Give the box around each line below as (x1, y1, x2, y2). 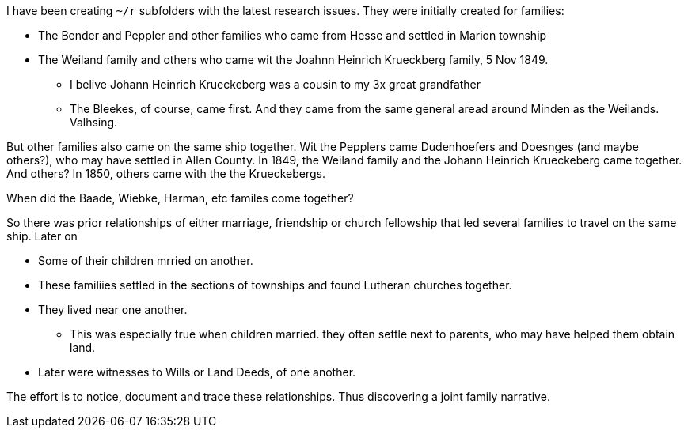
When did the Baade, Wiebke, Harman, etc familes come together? (6, 191, 354, 205)
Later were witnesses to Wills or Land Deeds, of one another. (38, 365, 356, 379)
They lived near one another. (38, 303, 188, 316)
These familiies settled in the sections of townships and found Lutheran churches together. (38, 278, 512, 292)
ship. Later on (6, 229, 78, 243)
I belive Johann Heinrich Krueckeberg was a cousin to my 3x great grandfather (70, 77, 481, 91)
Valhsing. (70, 115, 118, 129)
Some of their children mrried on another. (38, 254, 253, 267)
